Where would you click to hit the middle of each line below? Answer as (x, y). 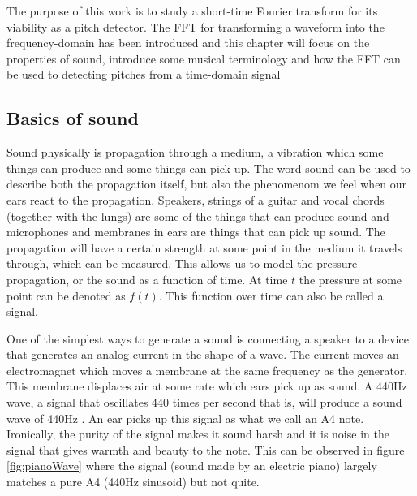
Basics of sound (73, 118)
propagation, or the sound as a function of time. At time (147, 279)
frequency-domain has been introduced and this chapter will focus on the (188, 43)
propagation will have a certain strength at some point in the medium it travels (204, 247)
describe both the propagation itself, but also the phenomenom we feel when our (207, 184)
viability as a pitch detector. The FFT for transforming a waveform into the (196, 26)
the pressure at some (350, 279)
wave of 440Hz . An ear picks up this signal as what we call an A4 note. (185, 418)
